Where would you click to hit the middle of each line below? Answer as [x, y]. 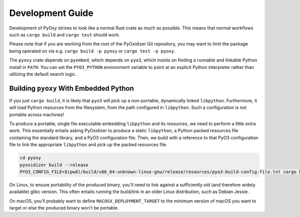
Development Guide [51, 13]
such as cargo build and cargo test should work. [64, 34]
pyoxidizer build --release [54, 165]
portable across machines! [37, 114]
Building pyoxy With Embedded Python [72, 88]
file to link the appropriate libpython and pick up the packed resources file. [88, 145]
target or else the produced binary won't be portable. [64, 208]
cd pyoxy [30, 158]
